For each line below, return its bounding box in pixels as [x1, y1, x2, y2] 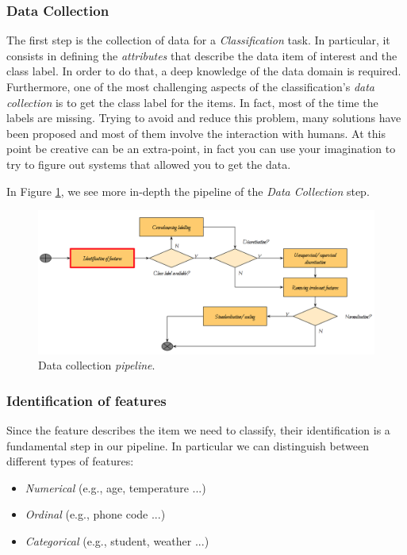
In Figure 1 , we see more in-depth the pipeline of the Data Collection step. [6, 182, 370, 199]
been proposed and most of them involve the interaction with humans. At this [6, 124, 386, 141]
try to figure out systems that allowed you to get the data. [6, 155, 291, 172]
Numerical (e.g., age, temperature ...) [25, 479, 206, 496]
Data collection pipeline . [38, 357, 156, 373]
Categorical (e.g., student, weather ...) [25, 532, 209, 549]
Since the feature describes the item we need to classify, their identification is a [6, 421, 390, 438]
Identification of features [6, 390, 167, 410]
